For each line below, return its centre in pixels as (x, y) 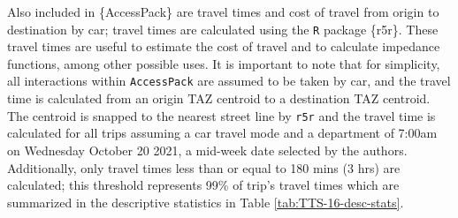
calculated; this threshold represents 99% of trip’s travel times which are (203, 185)
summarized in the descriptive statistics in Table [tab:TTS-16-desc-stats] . (206, 202)
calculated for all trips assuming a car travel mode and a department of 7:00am (222, 133)
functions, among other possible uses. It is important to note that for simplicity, (224, 63)
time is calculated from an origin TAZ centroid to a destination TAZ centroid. (219, 98)
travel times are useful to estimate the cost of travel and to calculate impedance (224, 46)
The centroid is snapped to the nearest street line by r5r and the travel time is (221, 115)
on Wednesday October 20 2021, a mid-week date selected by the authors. (207, 150)
